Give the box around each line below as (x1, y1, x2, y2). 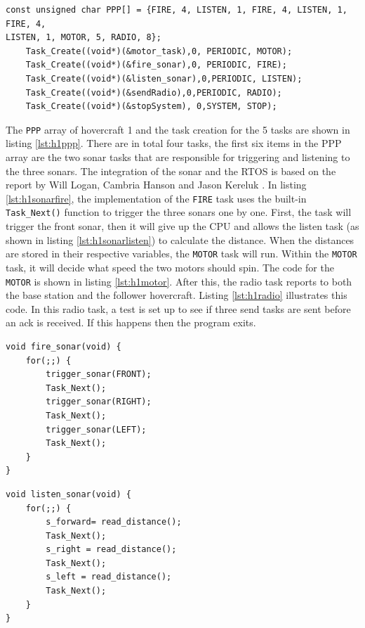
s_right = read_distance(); (46, 544, 177, 555)
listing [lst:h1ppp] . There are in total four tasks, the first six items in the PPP (6, 136, 342, 150)
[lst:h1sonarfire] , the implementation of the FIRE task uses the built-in (6, 191, 307, 205)
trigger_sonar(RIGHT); (46, 397, 152, 407)
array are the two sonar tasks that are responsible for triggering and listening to (6, 150, 350, 164)
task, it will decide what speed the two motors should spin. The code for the (6, 259, 334, 274)
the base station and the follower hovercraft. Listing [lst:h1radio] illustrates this (6, 288, 347, 302)
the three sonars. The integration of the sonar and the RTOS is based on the (6, 163, 336, 178)
